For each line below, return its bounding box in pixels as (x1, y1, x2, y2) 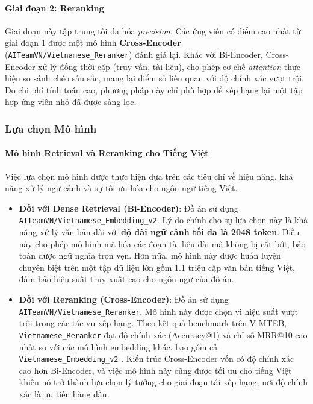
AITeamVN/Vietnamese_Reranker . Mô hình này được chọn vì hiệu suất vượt (19, 305, 298, 317)
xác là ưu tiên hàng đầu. (19, 388, 110, 400)
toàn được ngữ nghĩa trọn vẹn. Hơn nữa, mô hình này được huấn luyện (19, 249, 281, 262)
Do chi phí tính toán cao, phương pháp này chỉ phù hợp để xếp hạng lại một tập (5, 83, 303, 96)
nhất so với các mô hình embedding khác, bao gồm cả (19, 340, 218, 353)
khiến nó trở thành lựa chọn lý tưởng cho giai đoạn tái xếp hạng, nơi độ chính (19, 376, 308, 388)
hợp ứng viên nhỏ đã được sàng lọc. (5, 95, 137, 108)
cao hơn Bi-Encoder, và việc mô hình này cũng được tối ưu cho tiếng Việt (19, 364, 292, 376)
